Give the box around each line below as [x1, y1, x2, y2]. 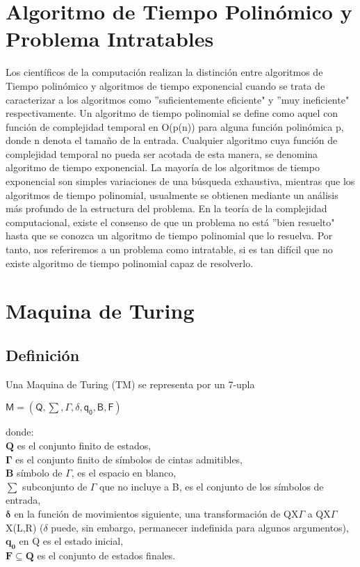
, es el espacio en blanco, [71, 465, 177, 480]
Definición [6, 344, 80, 365]
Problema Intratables [6, 24, 214, 53]
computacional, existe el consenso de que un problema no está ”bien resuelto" [6, 214, 335, 229]
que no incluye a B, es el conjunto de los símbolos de [99, 479, 324, 493]
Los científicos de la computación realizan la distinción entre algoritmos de [6, 65, 323, 79]
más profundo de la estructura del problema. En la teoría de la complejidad [6, 201, 327, 216]
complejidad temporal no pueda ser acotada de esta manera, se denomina [6, 146, 318, 161]
